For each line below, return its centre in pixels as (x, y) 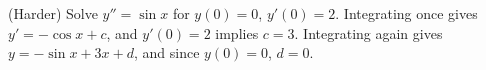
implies (237, 32)
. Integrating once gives (406, 13)
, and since (166, 52)
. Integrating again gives (368, 32)
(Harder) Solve (53, 13)
